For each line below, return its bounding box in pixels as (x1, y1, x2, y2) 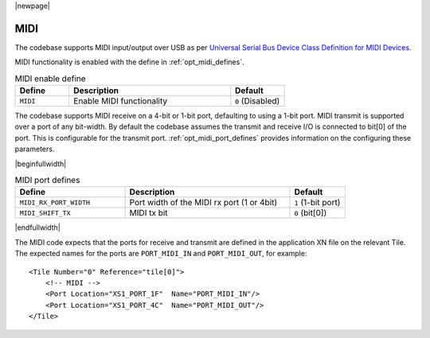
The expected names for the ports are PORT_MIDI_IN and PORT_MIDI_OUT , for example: (14, 249, 307, 258)
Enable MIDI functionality (72, 95, 167, 107)
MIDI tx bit (129, 208, 168, 219)
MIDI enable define (14, 72, 87, 84)
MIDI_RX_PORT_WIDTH (19, 198, 91, 207)
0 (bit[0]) (294, 208, 327, 219)
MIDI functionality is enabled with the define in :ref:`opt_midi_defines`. (14, 57, 244, 67)
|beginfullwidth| (14, 159, 67, 169)
